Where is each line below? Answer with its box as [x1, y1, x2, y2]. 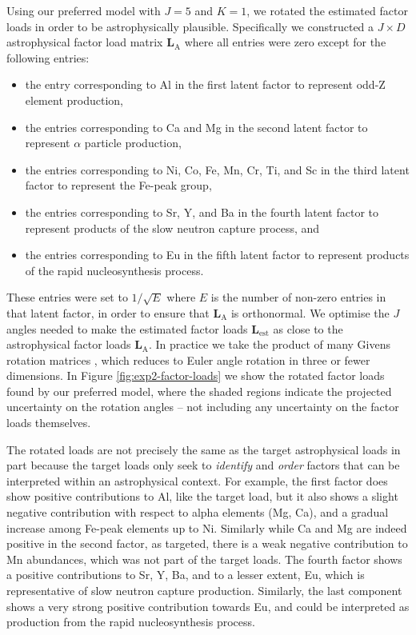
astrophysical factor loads [6, 336, 131, 353]
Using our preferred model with [6, 2, 161, 18]
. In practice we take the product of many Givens [149, 336, 391, 353]
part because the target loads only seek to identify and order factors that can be [6, 457, 400, 473]
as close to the [273, 320, 343, 337]
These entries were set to [6, 289, 128, 306]
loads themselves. [6, 414, 91, 431]
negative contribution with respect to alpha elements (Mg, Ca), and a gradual [6, 504, 389, 521]
